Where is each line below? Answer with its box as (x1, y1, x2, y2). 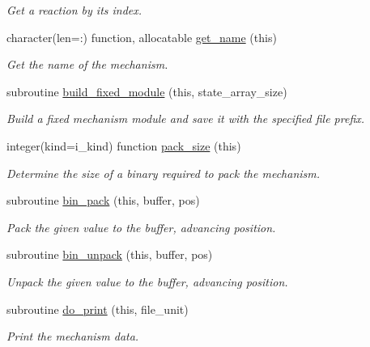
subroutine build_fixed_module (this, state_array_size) (6, 83, 287, 99)
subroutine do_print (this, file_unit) (6, 300, 189, 317)
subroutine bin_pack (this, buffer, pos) (6, 192, 200, 209)
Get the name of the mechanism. (6, 56, 168, 73)
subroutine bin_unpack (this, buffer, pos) (6, 246, 213, 263)
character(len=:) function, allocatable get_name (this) (6, 28, 277, 45)
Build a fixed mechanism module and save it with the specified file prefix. (6, 110, 365, 127)
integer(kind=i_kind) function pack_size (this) (6, 137, 241, 154)
